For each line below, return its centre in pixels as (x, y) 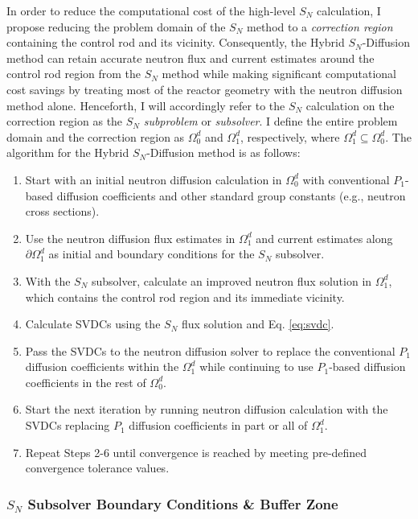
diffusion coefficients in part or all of (218, 425)
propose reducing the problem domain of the (116, 26)
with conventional (346, 179)
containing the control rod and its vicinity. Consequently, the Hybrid (176, 42)
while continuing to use (256, 367)
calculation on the (350, 105)
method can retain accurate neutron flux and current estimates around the (191, 58)
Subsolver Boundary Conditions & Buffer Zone (183, 503)
